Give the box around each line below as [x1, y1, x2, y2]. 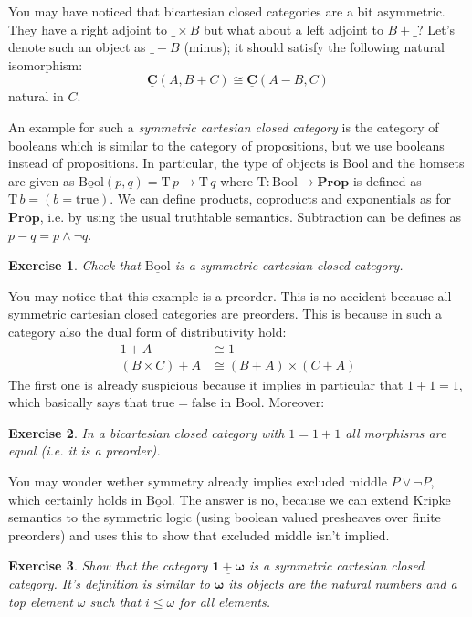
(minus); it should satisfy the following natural [184, 37, 445, 57]
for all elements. [179, 591, 270, 611]
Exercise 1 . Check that [8, 256, 141, 275]
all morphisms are [345, 423, 446, 442]
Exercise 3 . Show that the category [8, 556, 208, 575]
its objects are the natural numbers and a [228, 573, 457, 592]
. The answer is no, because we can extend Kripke [171, 489, 451, 508]
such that [89, 591, 142, 611]
